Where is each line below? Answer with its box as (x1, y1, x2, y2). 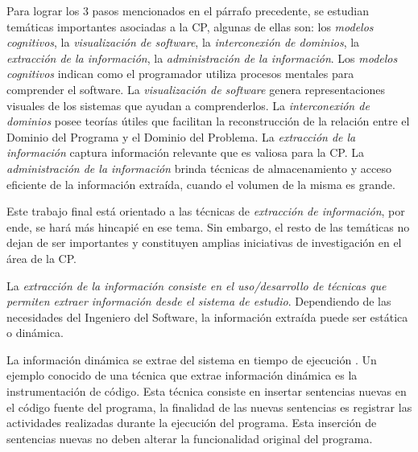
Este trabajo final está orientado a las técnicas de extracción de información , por (6, 203, 405, 220)
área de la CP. (6, 249, 77, 266)
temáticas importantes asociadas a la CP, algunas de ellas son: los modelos (6, 18, 374, 35)
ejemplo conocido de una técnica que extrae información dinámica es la (6, 367, 358, 384)
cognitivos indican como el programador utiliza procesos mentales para (6, 65, 354, 82)
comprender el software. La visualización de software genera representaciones (6, 80, 385, 97)
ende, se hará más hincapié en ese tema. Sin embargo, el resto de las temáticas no (6, 218, 410, 235)
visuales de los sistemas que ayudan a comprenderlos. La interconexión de (6, 97, 370, 113)
